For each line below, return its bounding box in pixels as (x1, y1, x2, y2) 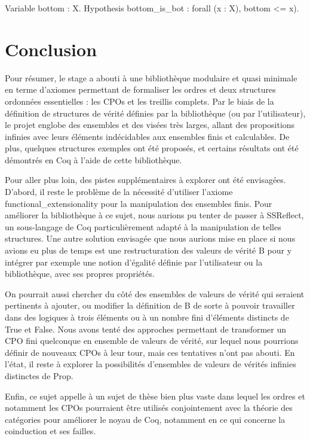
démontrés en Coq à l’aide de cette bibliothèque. (5, 153, 182, 166)
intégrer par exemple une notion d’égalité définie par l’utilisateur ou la (5, 255, 263, 268)
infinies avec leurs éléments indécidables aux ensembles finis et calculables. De (5, 130, 290, 142)
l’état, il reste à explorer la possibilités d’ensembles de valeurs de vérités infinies (5, 358, 296, 370)
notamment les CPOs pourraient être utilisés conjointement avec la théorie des (5, 401, 293, 414)
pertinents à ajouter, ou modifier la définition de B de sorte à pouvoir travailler (5, 299, 295, 312)
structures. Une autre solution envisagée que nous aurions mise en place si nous (5, 232, 296, 245)
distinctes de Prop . (5, 369, 73, 382)
